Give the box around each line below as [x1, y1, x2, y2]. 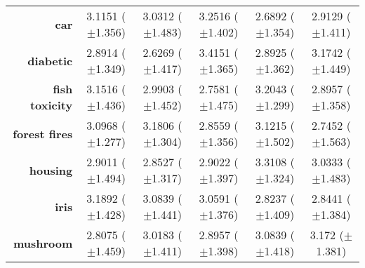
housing [29, 161, 73, 178]
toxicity [29, 97, 73, 113]
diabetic [27, 52, 73, 69]
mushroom [13, 234, 73, 251]
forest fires [13, 125, 73, 142]
